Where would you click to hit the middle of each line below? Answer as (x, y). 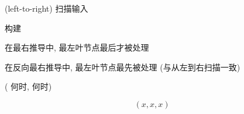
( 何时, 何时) (28, 86)
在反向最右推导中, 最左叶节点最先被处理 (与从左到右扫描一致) (123, 67)
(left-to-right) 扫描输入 (47, 8)
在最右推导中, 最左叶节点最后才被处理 (77, 47)
